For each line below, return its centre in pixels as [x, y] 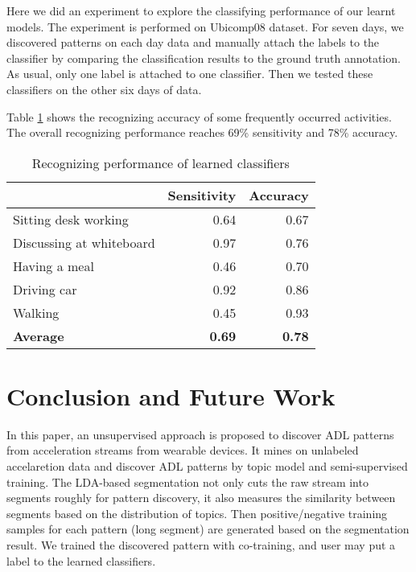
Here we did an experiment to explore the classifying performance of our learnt [201, 10]
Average [39, 335]
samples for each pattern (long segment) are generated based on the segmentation [208, 529]
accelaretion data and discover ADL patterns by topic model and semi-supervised [207, 466]
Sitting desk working [71, 219]
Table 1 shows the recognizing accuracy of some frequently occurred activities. [199, 116]
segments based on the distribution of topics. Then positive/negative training [197, 513]
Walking [36, 312]
